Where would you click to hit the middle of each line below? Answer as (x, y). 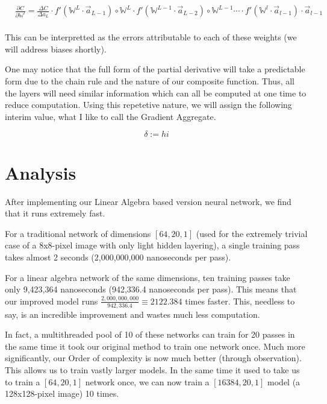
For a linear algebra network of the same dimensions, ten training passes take (148, 277)
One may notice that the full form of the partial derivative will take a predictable (155, 69)
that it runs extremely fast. (55, 213)
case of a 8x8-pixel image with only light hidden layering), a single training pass (152, 245)
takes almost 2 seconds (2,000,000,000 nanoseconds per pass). (118, 257)
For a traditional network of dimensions (78, 233)
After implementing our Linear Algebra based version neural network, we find (148, 201)
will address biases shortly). (56, 49)
